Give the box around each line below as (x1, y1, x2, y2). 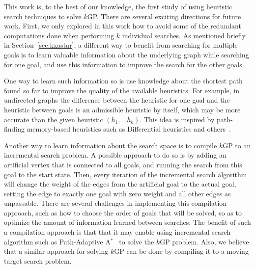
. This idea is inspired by (140, 114, 215, 124)
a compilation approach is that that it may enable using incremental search (4, 227, 231, 237)
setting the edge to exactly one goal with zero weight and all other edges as (4, 188, 231, 198)
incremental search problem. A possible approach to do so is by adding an (4, 150, 227, 160)
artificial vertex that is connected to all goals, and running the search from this (4, 159, 242, 169)
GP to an (223, 140, 251, 150)
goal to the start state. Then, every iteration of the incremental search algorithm (4, 169, 247, 179)
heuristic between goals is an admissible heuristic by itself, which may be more (4, 104, 241, 114)
